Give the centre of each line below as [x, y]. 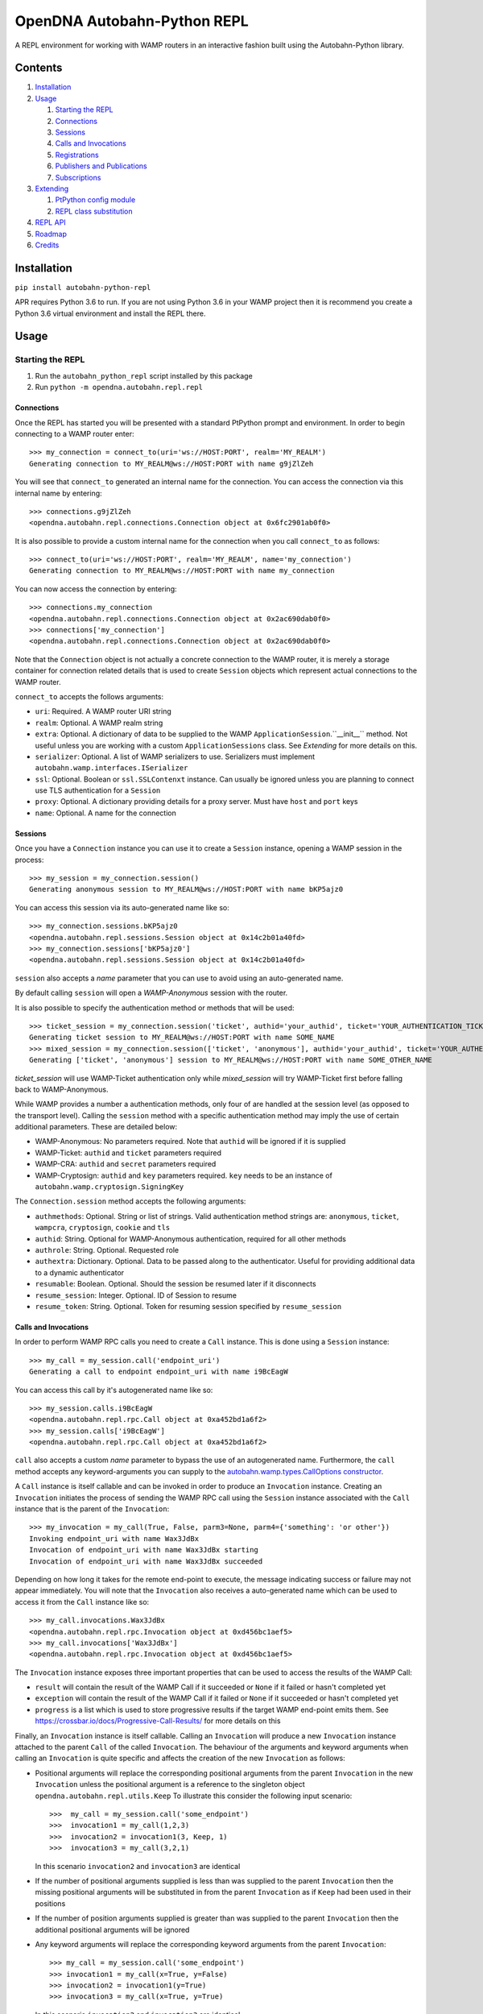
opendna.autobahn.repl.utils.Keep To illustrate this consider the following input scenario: [194, 1796]
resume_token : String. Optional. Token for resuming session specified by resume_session [188, 1306]
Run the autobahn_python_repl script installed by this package [144, 375]
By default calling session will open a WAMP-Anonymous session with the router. [151, 993]
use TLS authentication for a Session [98, 790]
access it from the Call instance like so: [82, 1602]
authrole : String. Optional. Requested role [107, 1249]
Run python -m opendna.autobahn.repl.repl [119, 387]
